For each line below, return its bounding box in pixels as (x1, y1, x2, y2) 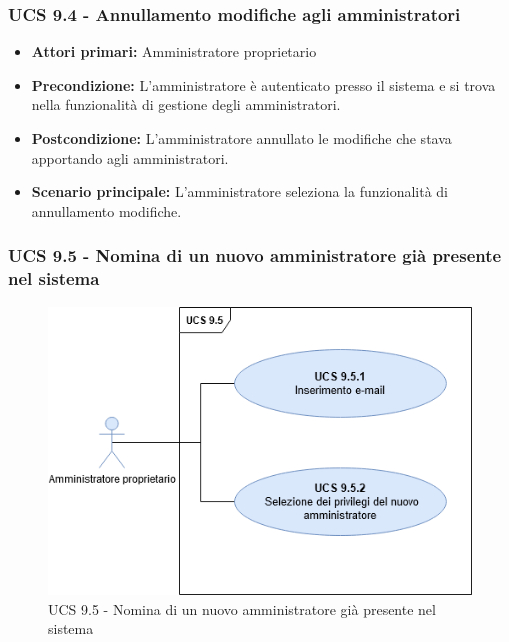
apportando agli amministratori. (31, 147, 229, 168)
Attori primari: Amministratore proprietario (31, 41, 317, 62)
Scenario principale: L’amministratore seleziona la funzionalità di (31, 181, 448, 202)
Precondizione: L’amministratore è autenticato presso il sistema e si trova (31, 74, 496, 95)
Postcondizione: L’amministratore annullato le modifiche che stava (31, 128, 452, 148)
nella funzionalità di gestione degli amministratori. (31, 94, 341, 115)
